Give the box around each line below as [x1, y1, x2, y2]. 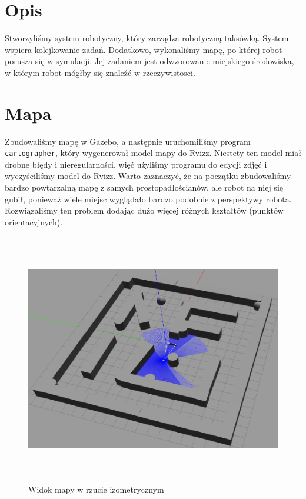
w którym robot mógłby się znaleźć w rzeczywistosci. [5, 66, 195, 78]
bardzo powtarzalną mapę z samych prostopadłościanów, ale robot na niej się [5, 181, 283, 194]
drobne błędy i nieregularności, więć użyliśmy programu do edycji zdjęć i [5, 158, 267, 170]
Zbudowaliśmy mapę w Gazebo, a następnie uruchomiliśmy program [5, 135, 251, 147]
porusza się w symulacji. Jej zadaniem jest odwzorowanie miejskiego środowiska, [5, 55, 294, 67]
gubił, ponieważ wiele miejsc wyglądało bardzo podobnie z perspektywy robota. [5, 192, 292, 205]
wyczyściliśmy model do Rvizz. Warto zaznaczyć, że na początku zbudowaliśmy [5, 169, 291, 182]
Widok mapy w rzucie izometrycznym [28, 483, 164, 495]
